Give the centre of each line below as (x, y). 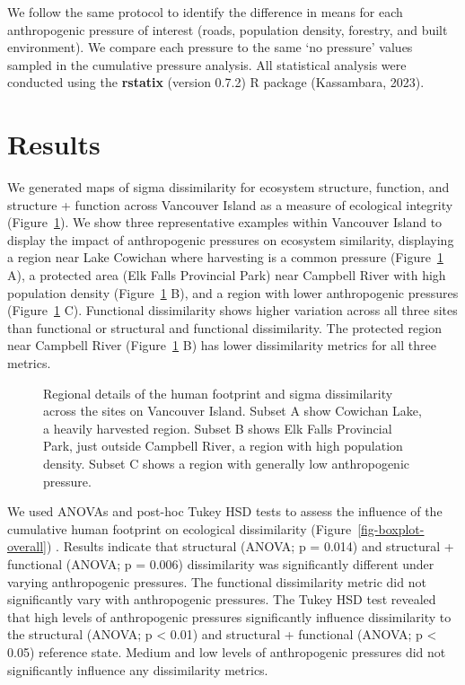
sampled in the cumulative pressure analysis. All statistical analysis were (207, 64)
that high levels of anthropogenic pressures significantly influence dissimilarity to (229, 616)
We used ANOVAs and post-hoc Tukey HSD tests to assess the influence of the (225, 511)
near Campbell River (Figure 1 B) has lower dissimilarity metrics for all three (222, 345)
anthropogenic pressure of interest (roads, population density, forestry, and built (228, 29)
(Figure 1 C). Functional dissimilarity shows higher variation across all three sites (232, 310)
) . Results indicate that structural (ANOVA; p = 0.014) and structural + (250, 546)
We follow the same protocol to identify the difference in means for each (205, 12)
